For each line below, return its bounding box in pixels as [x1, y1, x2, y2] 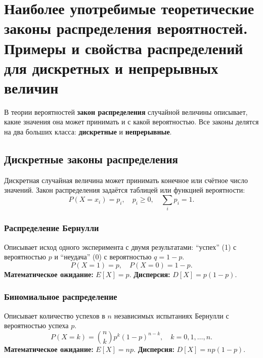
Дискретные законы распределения [4, 151, 178, 167]
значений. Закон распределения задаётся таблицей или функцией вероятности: [4, 185, 245, 195]
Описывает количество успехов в [4, 310, 105, 321]
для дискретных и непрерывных [4, 57, 218, 78]
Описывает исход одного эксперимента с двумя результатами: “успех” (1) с [4, 241, 237, 252]
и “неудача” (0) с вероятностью [54, 251, 152, 262]
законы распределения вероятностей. [4, 18, 248, 38]
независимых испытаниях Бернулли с [114, 310, 229, 321]
